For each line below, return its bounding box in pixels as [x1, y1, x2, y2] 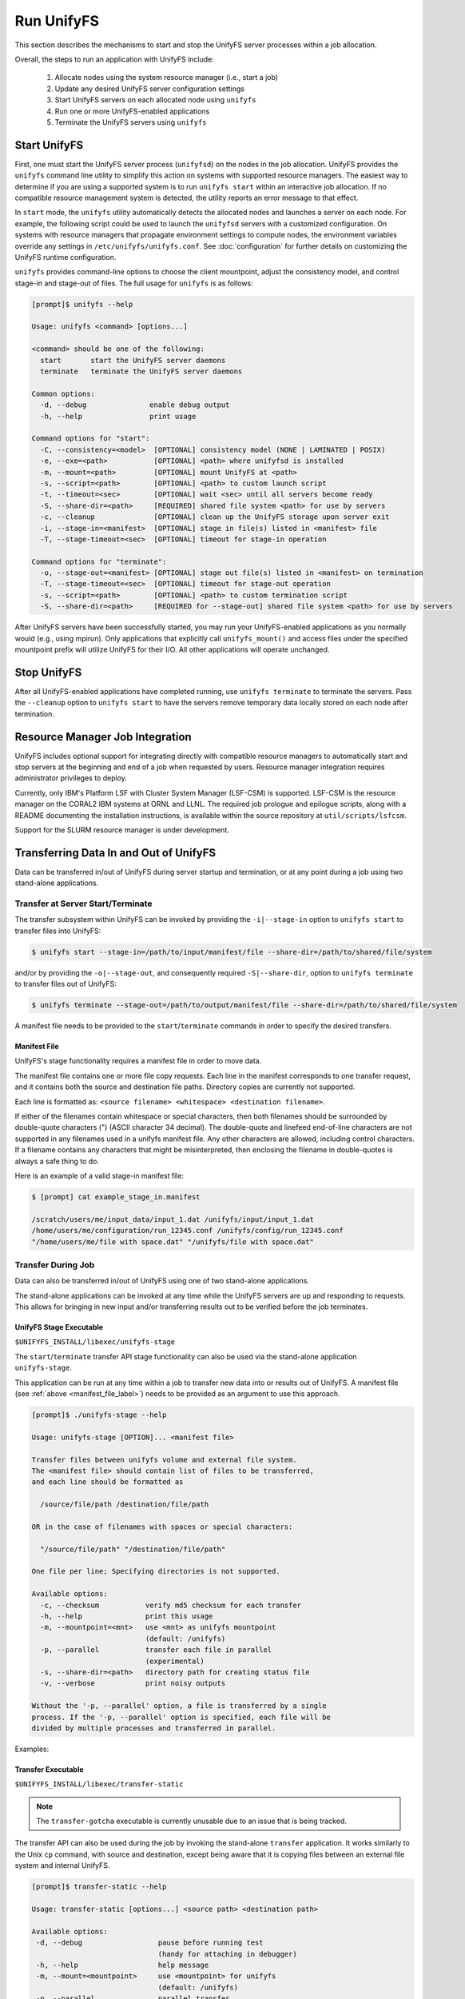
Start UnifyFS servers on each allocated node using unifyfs [54, 95, 256, 105]
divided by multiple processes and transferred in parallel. [31, 1723, 276, 1733]
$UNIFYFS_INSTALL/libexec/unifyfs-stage [14, 1338, 176, 1347]
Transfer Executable [14, 1764, 84, 1774]
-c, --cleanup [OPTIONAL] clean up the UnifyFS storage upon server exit [40, 513, 391, 521]
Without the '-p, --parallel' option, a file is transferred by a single [31, 1702, 327, 1710]
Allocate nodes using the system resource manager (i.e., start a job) [54, 73, 279, 82]
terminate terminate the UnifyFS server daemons [40, 367, 243, 376]
